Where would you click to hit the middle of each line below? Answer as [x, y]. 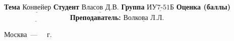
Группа [133, 6]
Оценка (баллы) [203, 6]
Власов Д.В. [100, 7]
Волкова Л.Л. [144, 18]
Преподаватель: [95, 17]
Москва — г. [28, 34]
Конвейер [37, 7]
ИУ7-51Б [160, 7]
